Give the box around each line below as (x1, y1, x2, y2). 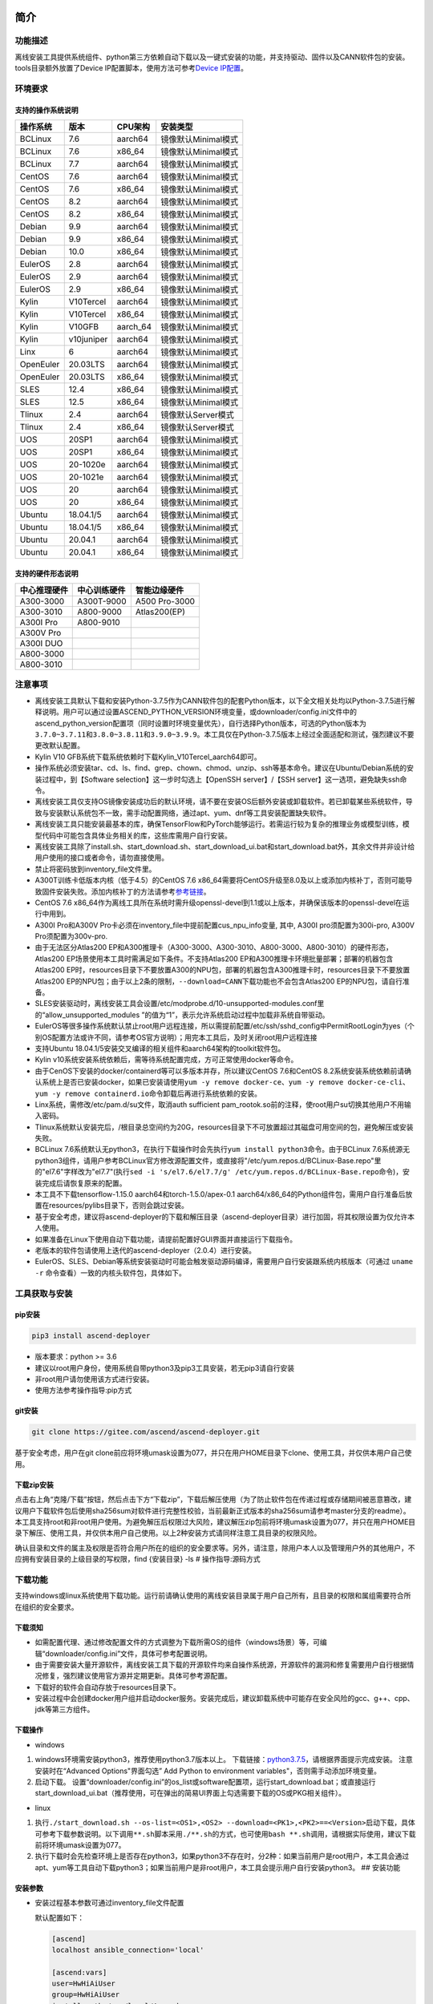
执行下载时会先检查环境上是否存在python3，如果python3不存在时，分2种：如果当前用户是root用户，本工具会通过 (34, 1852, 410, 1861)
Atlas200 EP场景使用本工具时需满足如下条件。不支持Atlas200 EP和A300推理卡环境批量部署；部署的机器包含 (34, 954, 394, 964)
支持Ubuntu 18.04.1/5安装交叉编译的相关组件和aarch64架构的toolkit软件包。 (34, 1043, 285, 1053)
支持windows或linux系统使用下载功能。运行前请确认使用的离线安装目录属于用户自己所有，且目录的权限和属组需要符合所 (14, 1591, 411, 1601)
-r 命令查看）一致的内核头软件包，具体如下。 (34, 1267, 186, 1278)
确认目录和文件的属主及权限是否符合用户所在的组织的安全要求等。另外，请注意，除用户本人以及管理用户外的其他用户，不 (14, 1543, 415, 1553)
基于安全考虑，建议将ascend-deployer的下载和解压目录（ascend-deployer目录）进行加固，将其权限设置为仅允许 (34, 1211, 408, 1222)
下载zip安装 (14, 1480, 54, 1489)
